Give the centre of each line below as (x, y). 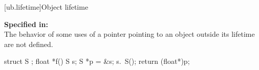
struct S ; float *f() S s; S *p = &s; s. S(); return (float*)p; (97, 61)
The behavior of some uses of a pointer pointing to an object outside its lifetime (129, 34)
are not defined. (29, 44)
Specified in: (26, 24)
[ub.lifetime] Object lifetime (46, 7)
